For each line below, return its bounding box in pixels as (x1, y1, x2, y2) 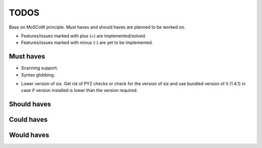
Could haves (9, 116, 48, 124)
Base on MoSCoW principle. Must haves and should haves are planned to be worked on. (9, 24, 185, 30)
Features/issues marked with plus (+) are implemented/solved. (21, 33, 147, 39)
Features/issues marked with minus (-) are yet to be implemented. (21, 40, 153, 45)
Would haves (9, 131, 49, 139)
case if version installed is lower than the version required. (21, 88, 138, 93)
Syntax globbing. (21, 72, 55, 77)
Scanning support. (21, 65, 58, 71)
